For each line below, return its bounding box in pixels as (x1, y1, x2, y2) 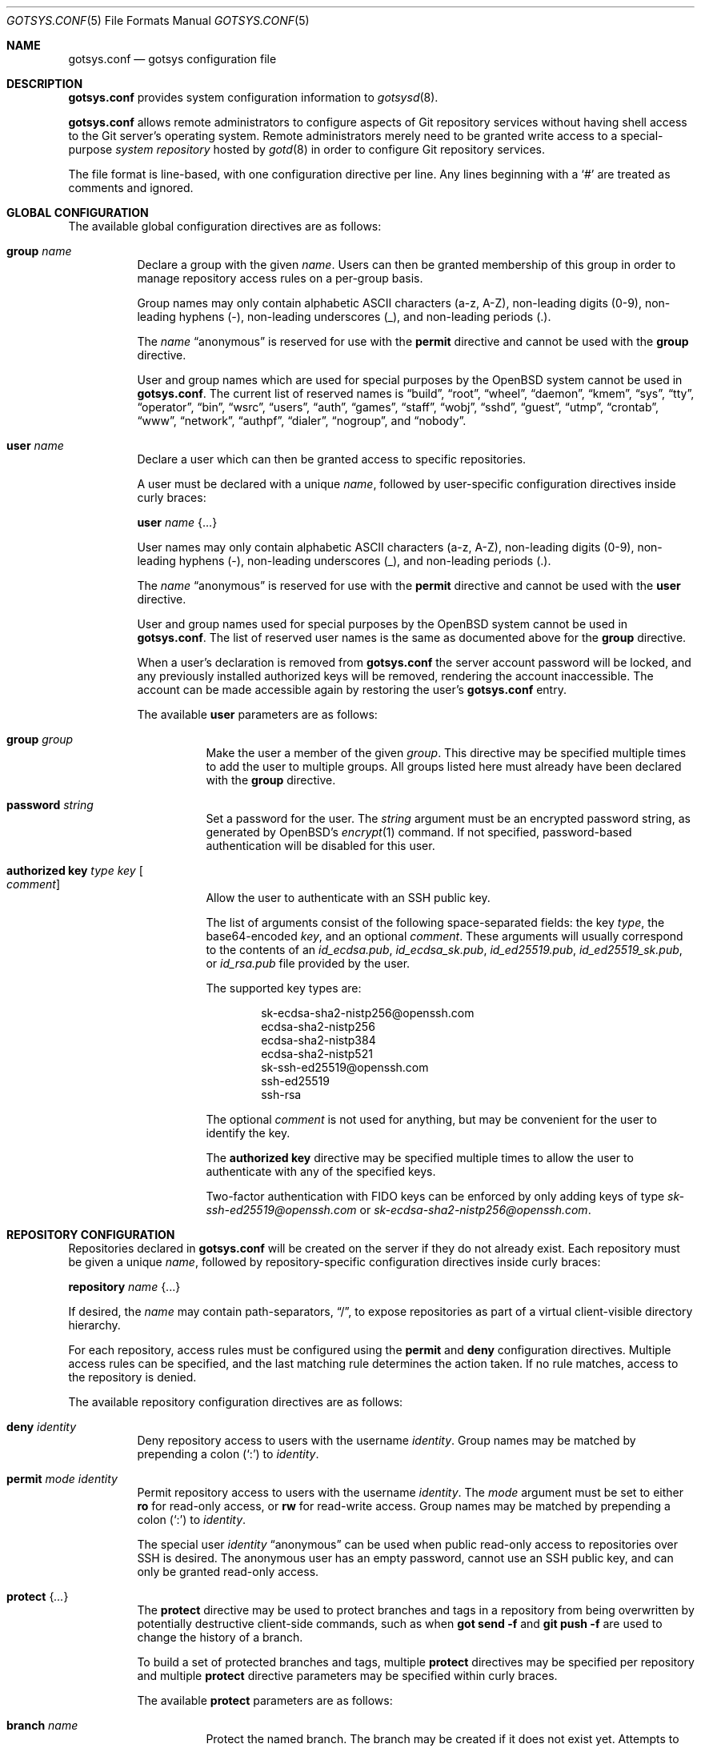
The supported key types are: (206, 981, 362, 995)
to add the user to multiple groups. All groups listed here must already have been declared (206, 760, 682, 773)
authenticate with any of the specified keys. (206, 1165, 436, 1178)
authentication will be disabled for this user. (206, 839, 435, 852)
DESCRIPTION (6, 77, 83, 90)
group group (6, 732, 74, 746)
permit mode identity (6, 1472, 118, 1485)
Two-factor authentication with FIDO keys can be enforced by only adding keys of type (206, 1189, 665, 1203)
